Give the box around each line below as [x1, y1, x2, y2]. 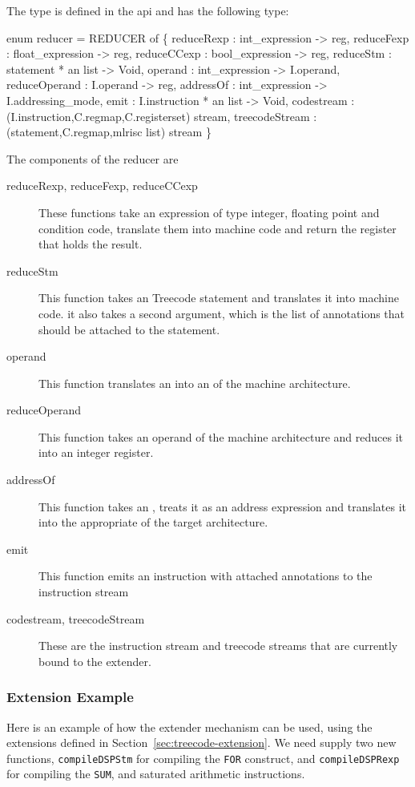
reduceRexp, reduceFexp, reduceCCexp [6, 177, 198, 194]
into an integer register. [38, 444, 154, 461]
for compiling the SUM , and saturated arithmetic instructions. [6, 765, 305, 782]
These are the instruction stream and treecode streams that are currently [38, 637, 398, 654]
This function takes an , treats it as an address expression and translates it [38, 498, 407, 515]
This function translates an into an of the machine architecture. [38, 374, 351, 391]
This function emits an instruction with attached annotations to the [38, 567, 373, 584]
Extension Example [6, 687, 134, 707]
